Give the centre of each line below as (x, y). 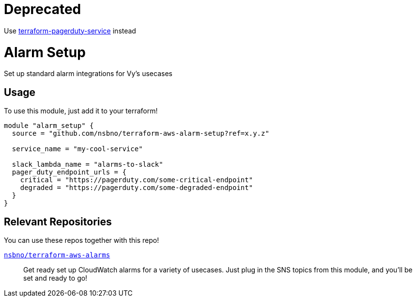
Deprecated (43, 9)
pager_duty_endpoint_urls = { (69, 172)
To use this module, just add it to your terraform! (81, 111)
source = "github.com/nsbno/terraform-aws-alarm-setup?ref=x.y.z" (140, 134)
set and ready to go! (55, 278)
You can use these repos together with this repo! (82, 240)
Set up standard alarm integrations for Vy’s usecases (88, 74)
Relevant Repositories (58, 222)
